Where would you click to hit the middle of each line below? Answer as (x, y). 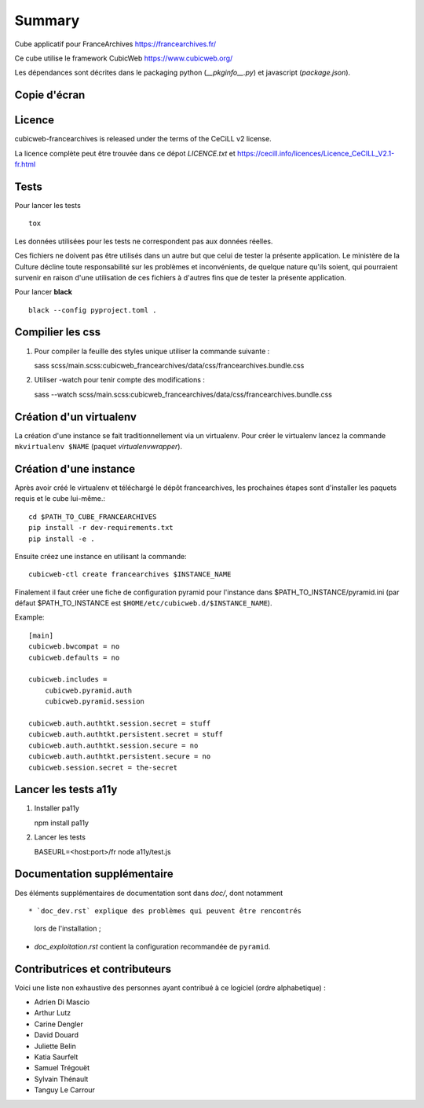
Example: (29, 617)
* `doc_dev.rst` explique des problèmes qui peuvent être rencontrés (165, 911)
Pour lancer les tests (48, 205)
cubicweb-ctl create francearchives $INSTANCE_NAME (130, 574)
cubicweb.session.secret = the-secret (103, 767)
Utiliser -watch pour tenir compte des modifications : (120, 380)
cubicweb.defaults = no (74, 657)
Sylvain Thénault (61, 1079)
